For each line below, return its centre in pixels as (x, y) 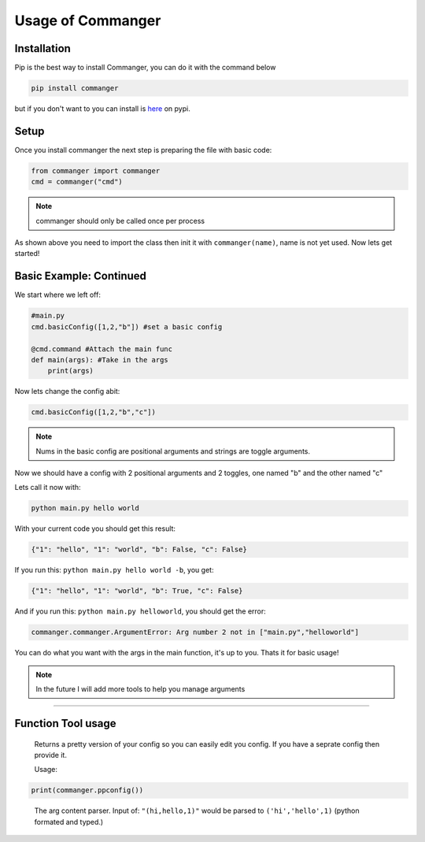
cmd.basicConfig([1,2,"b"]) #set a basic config (127, 326)
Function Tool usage (66, 723)
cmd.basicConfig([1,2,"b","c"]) (94, 412)
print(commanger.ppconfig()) (87, 790)
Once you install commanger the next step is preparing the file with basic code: (143, 150)
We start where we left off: (58, 295)
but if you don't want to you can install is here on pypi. (102, 109)
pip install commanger (75, 88)
